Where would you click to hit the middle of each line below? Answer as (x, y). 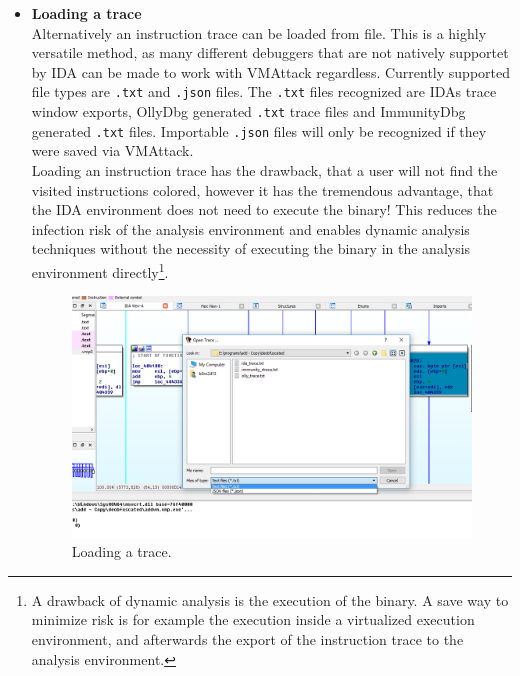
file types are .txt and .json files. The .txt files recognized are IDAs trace (264, 91)
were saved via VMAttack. (112, 150)
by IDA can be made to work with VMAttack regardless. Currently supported (271, 71)
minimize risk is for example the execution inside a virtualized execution (253, 619)
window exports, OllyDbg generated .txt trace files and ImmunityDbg (248, 111)
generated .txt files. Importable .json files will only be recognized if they (259, 130)
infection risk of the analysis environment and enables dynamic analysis (250, 228)
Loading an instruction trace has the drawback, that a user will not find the (264, 169)
